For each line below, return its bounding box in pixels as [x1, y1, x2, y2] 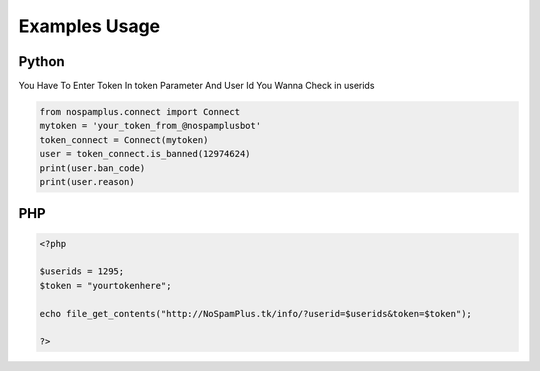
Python [18, 53, 65, 70]
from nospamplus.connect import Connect [39, 106, 240, 118]
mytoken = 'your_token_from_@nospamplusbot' [39, 120, 262, 132]
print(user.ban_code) [39, 162, 146, 174]
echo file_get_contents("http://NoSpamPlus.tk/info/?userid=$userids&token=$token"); [39, 308, 472, 319]
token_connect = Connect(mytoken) [39, 134, 209, 145]
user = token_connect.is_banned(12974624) [39, 148, 251, 160]
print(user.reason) [39, 176, 135, 187]
